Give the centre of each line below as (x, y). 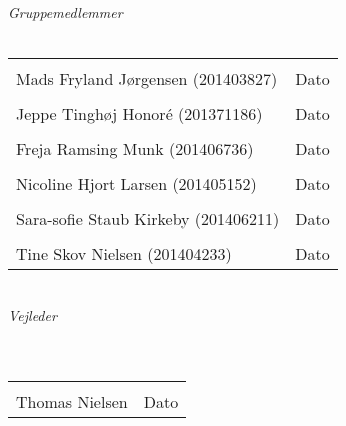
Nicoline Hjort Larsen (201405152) (136, 184)
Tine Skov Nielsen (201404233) (124, 254)
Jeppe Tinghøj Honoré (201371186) (139, 114)
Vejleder (32, 314)
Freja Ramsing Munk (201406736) (135, 149)
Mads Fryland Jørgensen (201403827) (147, 79)
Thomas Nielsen (72, 401)
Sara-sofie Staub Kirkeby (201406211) (148, 219)
